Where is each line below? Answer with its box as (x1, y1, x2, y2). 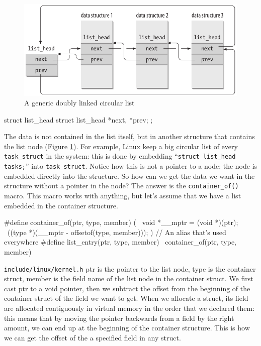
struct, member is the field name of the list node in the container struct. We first (4, 273, 253, 284)
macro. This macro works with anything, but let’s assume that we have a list (4, 190, 241, 201)
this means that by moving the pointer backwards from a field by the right (4, 312, 234, 323)
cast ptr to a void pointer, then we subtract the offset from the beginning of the (4, 283, 250, 293)
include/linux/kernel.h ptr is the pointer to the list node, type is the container (4, 263, 256, 274)
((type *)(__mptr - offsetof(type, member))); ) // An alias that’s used (7, 226, 226, 237)
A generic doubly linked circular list (24, 97, 135, 108)
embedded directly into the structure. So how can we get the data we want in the (4, 170, 255, 181)
